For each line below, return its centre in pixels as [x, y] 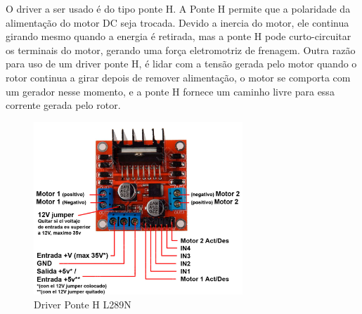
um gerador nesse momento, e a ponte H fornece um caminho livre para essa [170, 91]
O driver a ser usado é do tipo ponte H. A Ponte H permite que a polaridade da [178, 8]
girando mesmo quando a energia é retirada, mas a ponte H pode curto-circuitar [179, 36]
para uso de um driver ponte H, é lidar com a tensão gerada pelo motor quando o [181, 64]
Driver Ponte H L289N [83, 304]
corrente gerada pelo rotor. [63, 105]
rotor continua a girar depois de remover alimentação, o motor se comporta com [178, 77]
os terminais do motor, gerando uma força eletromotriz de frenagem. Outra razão [181, 50]
